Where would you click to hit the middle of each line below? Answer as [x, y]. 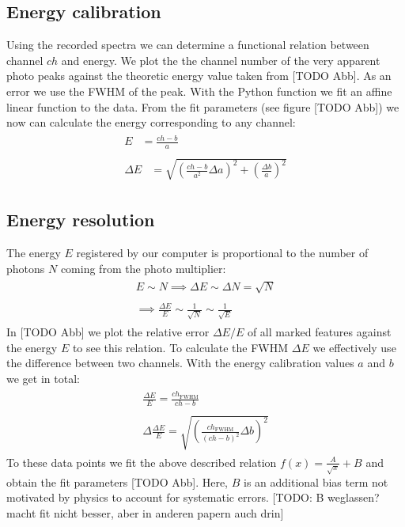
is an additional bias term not [316, 482]
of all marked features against [319, 332]
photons [26, 268]
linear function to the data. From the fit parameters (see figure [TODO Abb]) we [203, 106]
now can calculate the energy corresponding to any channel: [151, 122]
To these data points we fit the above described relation [142, 462]
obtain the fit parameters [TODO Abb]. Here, [117, 482]
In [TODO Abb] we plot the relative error [108, 332]
